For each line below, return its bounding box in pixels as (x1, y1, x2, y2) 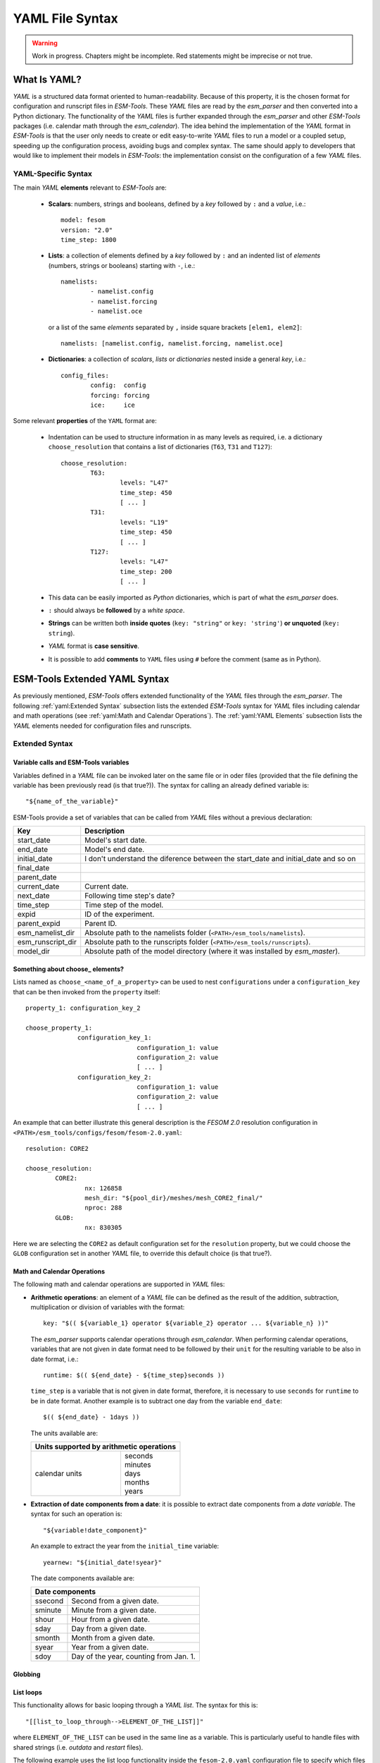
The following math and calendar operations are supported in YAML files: (13, 1280, 225, 1288)
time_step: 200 (120, 568, 172, 575)
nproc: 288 (84, 1204, 122, 1212)
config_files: (61, 371, 109, 379)
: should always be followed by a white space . (48, 606, 185, 614)
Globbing (13, 1670, 41, 1678)
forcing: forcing (90, 391, 151, 399)
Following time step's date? (84, 891, 175, 901)
